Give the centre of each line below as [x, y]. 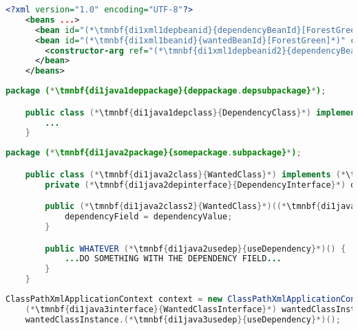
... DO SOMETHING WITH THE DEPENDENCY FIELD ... [173, 259]
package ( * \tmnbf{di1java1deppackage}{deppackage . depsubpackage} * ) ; [166, 91]
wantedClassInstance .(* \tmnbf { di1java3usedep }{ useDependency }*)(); [183, 319]
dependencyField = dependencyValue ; [148, 217]
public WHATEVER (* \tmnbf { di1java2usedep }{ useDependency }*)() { [196, 249]
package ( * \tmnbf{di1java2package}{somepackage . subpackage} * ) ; [154, 153]
